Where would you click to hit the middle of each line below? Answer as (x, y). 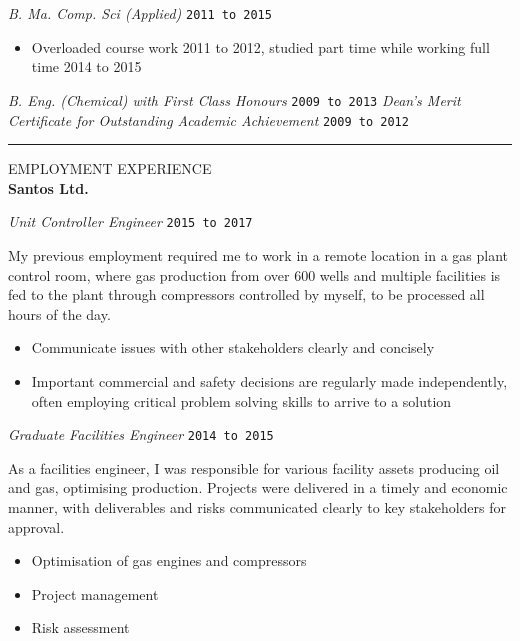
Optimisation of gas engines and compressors (169, 560)
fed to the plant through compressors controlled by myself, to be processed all (246, 294)
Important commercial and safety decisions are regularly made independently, (269, 380)
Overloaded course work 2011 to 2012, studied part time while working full (260, 46)
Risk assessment (80, 627)
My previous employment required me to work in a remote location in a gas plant (258, 255)
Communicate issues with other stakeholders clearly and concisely (233, 347)
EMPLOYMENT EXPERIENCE (110, 168)
